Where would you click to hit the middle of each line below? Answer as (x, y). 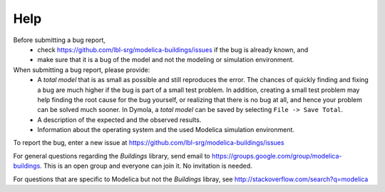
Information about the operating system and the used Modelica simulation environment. (166, 130)
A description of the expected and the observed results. (119, 120)
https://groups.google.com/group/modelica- (277, 156)
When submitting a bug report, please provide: (82, 70)
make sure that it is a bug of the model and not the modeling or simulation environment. (166, 60)
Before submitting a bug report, (60, 40)
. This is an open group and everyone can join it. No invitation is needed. (146, 166)
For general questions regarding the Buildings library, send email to (112, 156)
